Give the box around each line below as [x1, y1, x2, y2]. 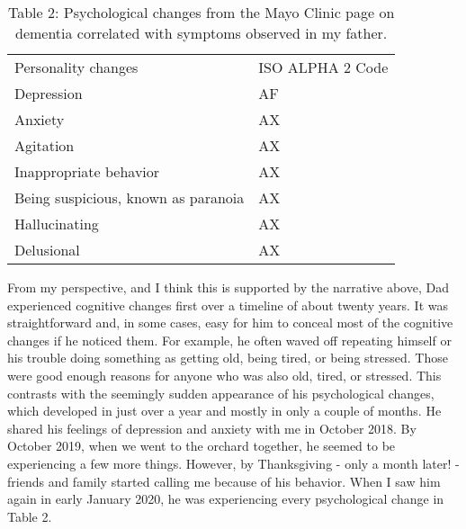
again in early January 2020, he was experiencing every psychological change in [7, 489, 444, 508]
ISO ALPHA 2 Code [258, 57, 389, 77]
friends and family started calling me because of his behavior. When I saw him [7, 471, 441, 490]
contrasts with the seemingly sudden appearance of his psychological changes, [7, 383, 435, 402]
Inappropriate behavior [14, 161, 160, 182]
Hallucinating [14, 213, 99, 234]
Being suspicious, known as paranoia [14, 187, 245, 208]
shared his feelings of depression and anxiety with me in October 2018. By [7, 418, 417, 437]
